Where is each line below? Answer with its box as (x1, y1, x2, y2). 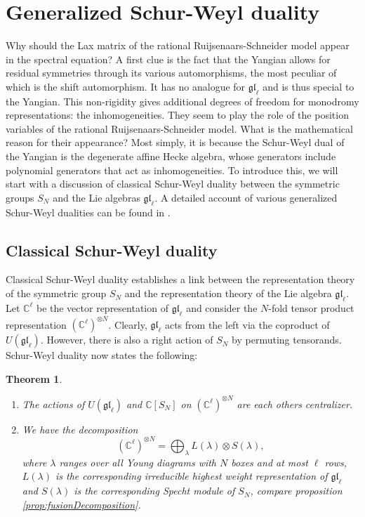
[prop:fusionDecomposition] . (22, 497, 141, 511)
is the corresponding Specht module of (74, 483, 235, 498)
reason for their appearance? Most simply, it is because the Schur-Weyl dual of (6, 135, 345, 150)
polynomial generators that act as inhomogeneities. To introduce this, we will (6, 162, 338, 177)
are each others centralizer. (237, 396, 353, 411)
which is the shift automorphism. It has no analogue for (6, 79, 246, 93)
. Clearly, (108, 317, 147, 332)
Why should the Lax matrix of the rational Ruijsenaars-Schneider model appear (6, 38, 350, 53)
